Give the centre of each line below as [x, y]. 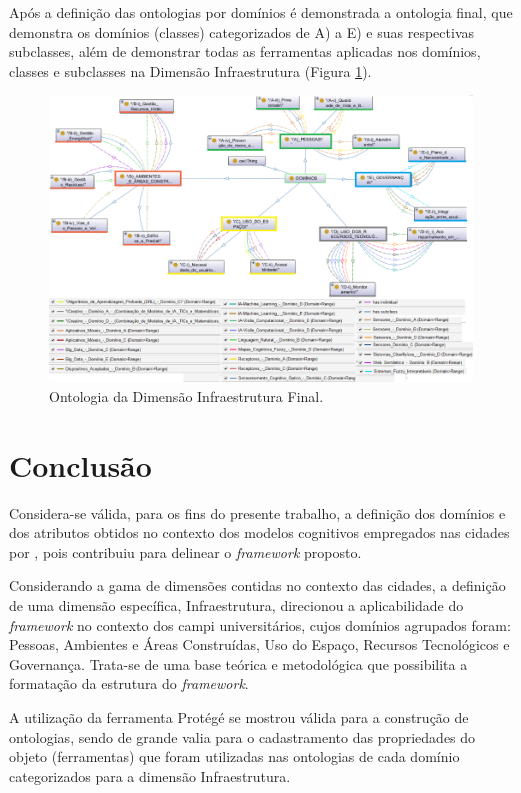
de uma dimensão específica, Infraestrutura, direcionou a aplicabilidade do [236, 605]
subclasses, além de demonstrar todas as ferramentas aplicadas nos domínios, [245, 51]
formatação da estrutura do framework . [129, 683]
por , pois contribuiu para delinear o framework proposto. [185, 551]
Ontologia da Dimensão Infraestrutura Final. [186, 395]
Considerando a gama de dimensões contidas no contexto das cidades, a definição [257, 585]
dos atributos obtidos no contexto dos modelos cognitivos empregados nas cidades [259, 532]
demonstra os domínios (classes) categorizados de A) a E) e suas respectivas [242, 31]
